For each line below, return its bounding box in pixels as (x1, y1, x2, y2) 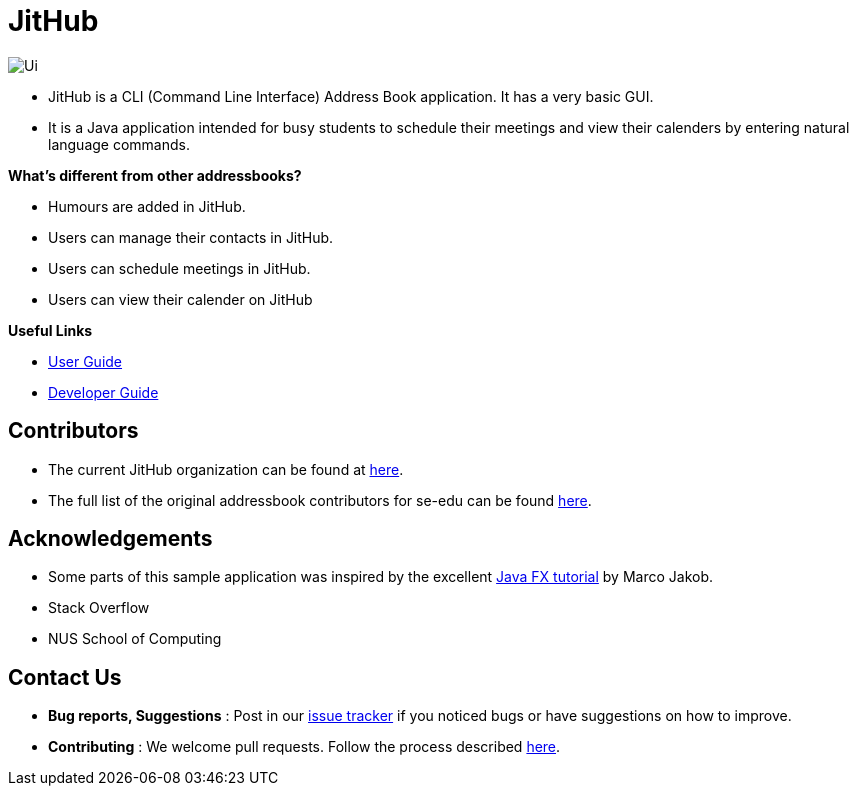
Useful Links (8, 321, 93, 339)
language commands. (48, 135, 190, 153)
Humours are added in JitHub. (48, 197, 246, 215)
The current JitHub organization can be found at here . (48, 460, 404, 478)
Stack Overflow (48, 599, 150, 617)
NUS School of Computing (48, 630, 222, 648)
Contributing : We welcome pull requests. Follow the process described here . (48, 738, 561, 756)
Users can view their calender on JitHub (48, 290, 313, 308)
